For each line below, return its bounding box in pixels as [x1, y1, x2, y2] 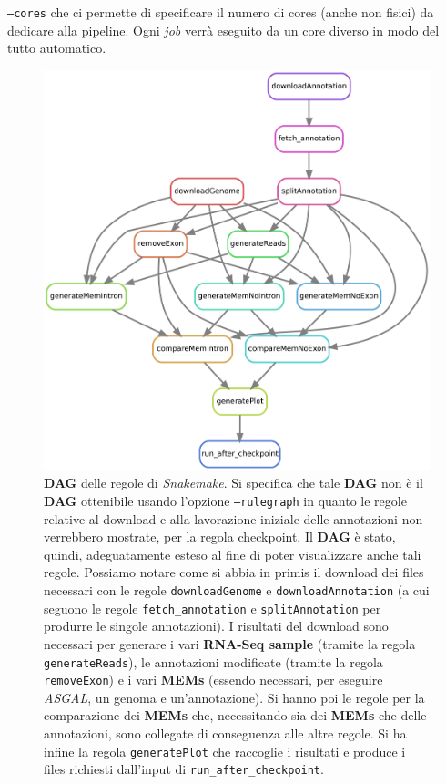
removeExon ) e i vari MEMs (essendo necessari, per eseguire [44, 670, 383, 689]
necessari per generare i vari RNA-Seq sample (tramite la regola [44, 634, 416, 653]
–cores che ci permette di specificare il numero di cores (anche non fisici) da [7, 3, 434, 21]
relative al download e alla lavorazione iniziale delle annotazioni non [44, 509, 423, 528]
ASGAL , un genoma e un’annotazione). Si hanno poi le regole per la [44, 687, 425, 707]
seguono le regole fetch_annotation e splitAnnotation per [44, 598, 381, 617]
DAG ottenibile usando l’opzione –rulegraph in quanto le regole [44, 491, 407, 511]
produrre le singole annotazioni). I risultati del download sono [44, 616, 389, 635]
